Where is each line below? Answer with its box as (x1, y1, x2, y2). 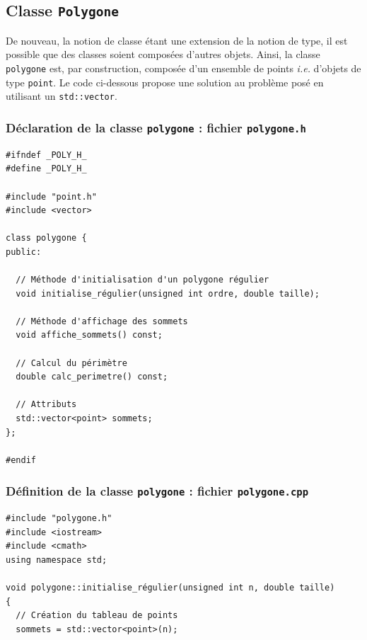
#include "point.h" (6, 191, 97, 202)
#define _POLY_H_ (6, 164, 87, 174)
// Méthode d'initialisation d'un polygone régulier (16, 275, 269, 285)
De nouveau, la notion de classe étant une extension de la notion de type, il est (6, 33, 348, 47)
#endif (6, 455, 36, 465)
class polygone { (6, 233, 87, 244)
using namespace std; (6, 554, 107, 565)
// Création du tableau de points (16, 610, 178, 621)
